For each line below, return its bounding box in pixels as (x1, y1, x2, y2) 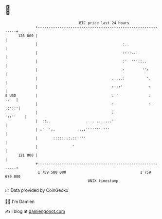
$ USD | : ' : (5, 93, 151, 98)
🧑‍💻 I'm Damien (5, 199, 35, 204)
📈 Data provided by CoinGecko (5, 187, 69, 193)
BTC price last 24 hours (79, 20, 130, 25)
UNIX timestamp (88, 178, 119, 183)
